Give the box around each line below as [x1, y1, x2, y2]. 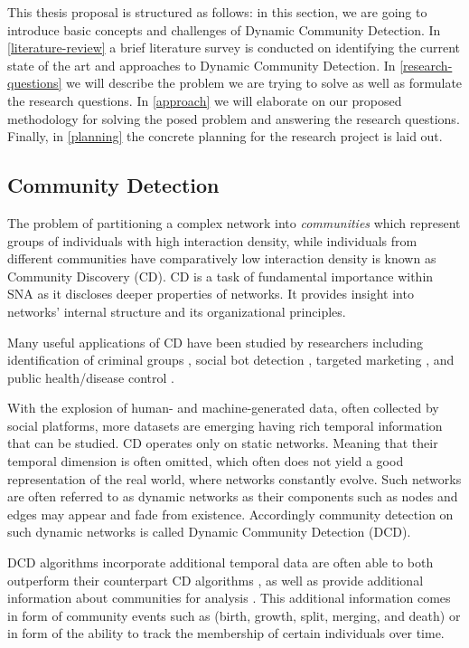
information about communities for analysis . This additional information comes [7, 588, 451, 607]
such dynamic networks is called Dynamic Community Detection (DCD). [7, 522, 411, 541]
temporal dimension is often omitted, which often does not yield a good [7, 452, 404, 471]
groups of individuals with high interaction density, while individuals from [7, 231, 417, 250]
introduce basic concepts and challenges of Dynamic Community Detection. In [7, 20, 441, 39]
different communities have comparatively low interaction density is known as [7, 249, 436, 268]
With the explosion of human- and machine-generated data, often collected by [7, 398, 439, 417]
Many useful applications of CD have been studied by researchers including [7, 332, 423, 351]
